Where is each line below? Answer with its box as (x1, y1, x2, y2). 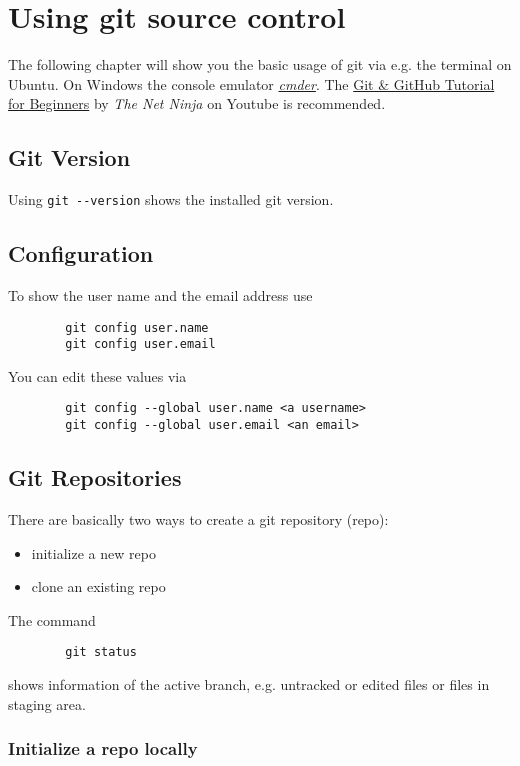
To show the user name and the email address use (8, 284, 313, 305)
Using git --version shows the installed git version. (8, 189, 334, 210)
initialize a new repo (31, 542, 156, 563)
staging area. (8, 693, 86, 714)
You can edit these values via (8, 365, 187, 386)
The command (8, 609, 96, 630)
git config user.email (65, 337, 216, 352)
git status (65, 645, 137, 660)
